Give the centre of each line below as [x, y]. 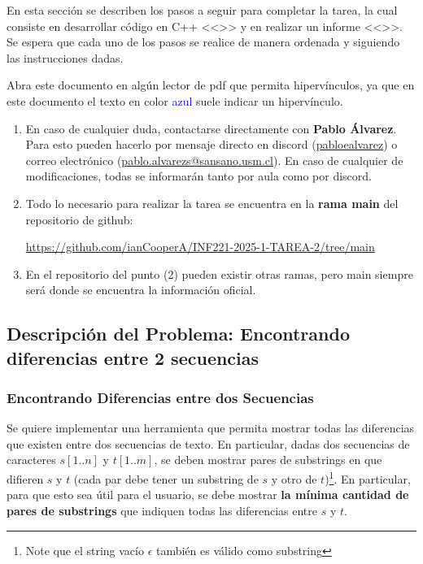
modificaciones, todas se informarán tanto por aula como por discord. [198, 176]
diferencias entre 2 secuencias [133, 357]
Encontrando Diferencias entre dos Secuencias [160, 397]
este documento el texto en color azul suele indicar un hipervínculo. [175, 100]
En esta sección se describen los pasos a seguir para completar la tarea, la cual [202, 10]
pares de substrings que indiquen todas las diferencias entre [162, 510]
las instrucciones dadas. [65, 57]
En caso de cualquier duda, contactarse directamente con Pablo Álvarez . [211, 128]
